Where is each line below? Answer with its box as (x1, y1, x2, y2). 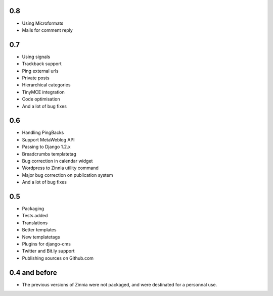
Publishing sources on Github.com (22, 255, 94, 261)
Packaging (22, 206, 44, 212)
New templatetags (22, 234, 60, 240)
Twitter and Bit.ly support (22, 248, 75, 254)
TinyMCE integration (22, 89, 65, 95)
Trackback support (22, 61, 62, 67)
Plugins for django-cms (22, 241, 71, 247)
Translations (22, 220, 48, 226)
